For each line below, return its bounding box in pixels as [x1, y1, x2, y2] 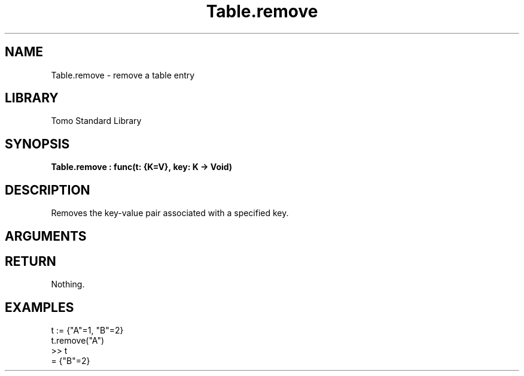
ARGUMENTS [5, 228, 87, 244]
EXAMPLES [5, 299, 74, 315]
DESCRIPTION [5, 182, 90, 198]
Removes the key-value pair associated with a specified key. [51, 208, 289, 219]
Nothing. [51, 279, 85, 290]
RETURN [5, 253, 56, 269]
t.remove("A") [51, 335, 105, 346]
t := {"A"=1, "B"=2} [51, 325, 124, 336]
